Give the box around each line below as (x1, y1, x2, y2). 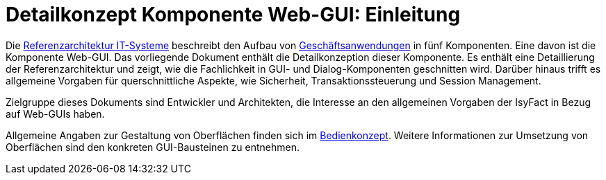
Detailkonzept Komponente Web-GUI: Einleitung (6, 3, 461, 26)
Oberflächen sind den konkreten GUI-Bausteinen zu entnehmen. (6, 141, 300, 153)
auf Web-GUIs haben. (6, 107, 105, 120)
